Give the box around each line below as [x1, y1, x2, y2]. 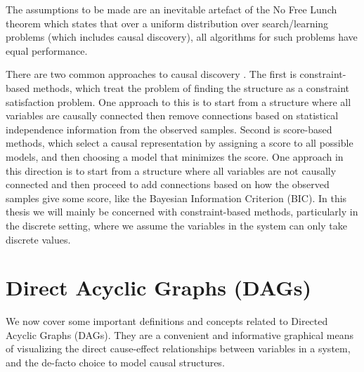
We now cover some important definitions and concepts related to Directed [6, 314, 328, 328]
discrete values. [6, 232, 71, 246]
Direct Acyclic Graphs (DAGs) [6, 273, 311, 302]
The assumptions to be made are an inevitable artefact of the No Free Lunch [6, 2, 337, 16]
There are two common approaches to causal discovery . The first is [6, 67, 297, 81]
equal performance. [6, 43, 88, 58]
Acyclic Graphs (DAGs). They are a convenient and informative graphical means [6, 327, 354, 342]
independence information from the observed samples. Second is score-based [6, 121, 332, 136]
